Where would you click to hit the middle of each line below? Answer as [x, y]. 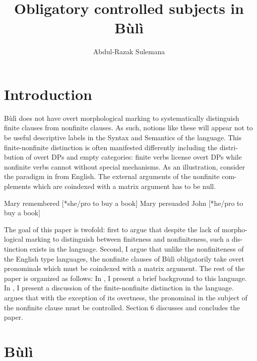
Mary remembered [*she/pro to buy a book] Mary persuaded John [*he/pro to [124, 203]
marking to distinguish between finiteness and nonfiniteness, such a [128, 239]
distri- [229, 147]
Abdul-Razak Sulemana [129, 51]
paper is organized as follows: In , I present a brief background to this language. [126, 278]
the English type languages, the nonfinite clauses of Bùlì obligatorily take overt [124, 258]
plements [18, 186]
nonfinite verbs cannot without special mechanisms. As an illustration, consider [125, 166]
